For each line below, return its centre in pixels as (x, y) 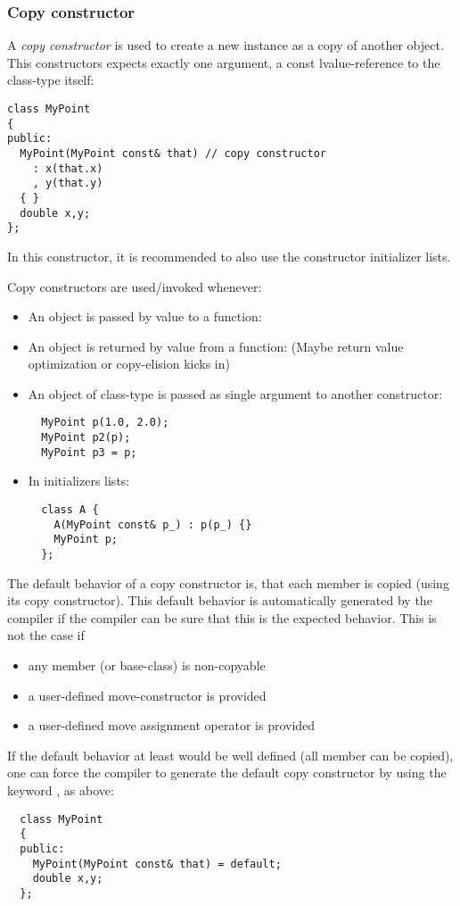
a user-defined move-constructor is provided (147, 695)
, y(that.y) (68, 183)
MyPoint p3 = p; (89, 452)
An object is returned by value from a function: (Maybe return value (216, 346)
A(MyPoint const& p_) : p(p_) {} (153, 524)
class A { (70, 510)
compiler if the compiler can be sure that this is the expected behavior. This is (222, 617)
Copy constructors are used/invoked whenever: (135, 286)
